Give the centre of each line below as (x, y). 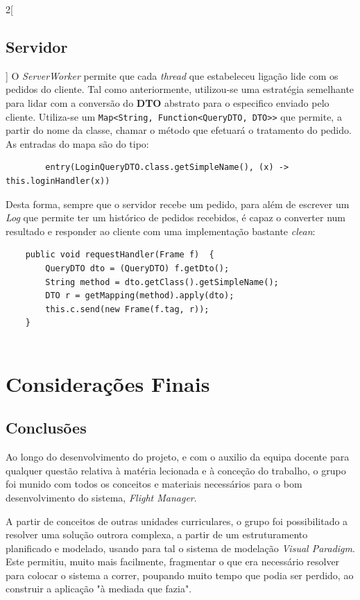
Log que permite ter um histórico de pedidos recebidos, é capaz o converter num (175, 217)
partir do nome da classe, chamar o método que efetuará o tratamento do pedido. (179, 130)
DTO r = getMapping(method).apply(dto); (140, 296)
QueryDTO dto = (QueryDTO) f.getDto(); (137, 268)
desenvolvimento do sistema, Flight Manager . (101, 497)
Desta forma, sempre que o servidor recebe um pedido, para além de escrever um (178, 204)
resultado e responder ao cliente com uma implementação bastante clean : (161, 231)
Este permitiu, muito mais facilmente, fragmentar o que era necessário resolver (173, 562)
